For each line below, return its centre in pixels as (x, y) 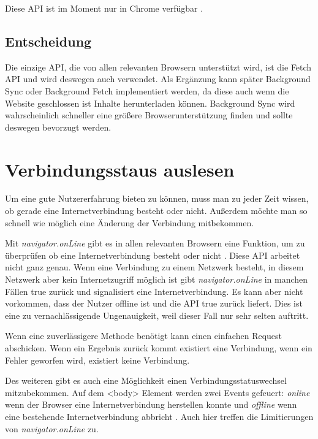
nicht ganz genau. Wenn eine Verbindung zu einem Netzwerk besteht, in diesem (154, 267)
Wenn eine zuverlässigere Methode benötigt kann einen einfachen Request (144, 336)
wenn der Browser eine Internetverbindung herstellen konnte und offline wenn (151, 404)
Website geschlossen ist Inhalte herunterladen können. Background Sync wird (150, 103)
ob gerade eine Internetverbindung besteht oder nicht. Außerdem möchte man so (156, 211)
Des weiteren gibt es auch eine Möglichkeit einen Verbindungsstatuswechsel (146, 380)
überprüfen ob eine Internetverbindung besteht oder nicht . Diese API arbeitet (153, 255)
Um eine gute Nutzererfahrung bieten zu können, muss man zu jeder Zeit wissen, (157, 198)
